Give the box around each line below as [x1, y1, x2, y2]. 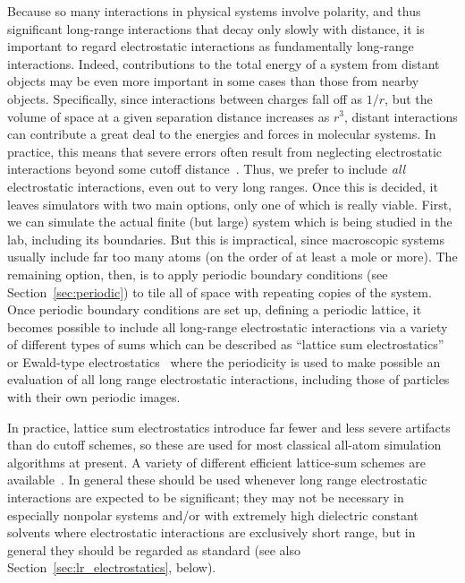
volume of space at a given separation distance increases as [7, 107, 330, 125]
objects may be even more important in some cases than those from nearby [7, 72, 419, 90]
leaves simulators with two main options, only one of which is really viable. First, [7, 194, 452, 213]
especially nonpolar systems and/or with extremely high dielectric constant [7, 505, 418, 524]
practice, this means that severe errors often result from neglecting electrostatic [7, 141, 443, 160]
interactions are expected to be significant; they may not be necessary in [7, 488, 404, 507]
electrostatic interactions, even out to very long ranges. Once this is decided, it [7, 176, 438, 195]
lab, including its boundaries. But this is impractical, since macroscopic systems [7, 229, 445, 248]
